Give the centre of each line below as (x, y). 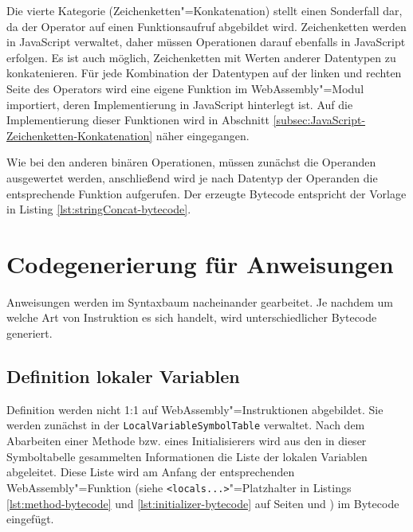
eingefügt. (30, 519)
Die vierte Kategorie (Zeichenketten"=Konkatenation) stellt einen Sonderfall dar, (205, 10)
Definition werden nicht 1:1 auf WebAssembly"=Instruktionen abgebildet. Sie (195, 409)
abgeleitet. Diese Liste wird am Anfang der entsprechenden (151, 472)
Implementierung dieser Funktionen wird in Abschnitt (138, 120)
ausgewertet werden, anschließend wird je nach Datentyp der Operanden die (192, 177)
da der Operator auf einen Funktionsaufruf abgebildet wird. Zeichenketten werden (206, 26)
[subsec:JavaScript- (319, 120)
